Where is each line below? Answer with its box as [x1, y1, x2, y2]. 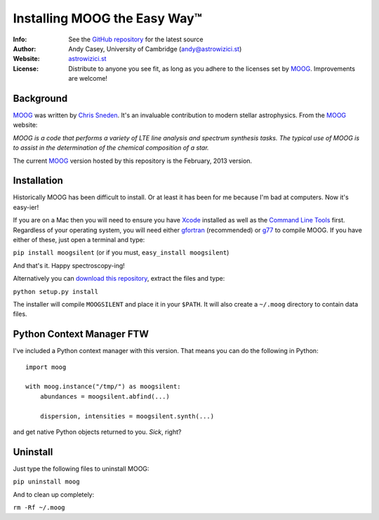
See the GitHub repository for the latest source [68, 35, 204, 44]
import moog [25, 363, 67, 371]
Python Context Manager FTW [13, 328, 149, 340]
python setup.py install [13, 288, 98, 295]
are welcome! [68, 74, 108, 83]
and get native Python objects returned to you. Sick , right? [13, 428, 182, 436]
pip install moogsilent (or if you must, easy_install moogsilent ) [13, 248, 230, 257]
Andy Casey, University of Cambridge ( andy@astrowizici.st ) [68, 44, 242, 53]
